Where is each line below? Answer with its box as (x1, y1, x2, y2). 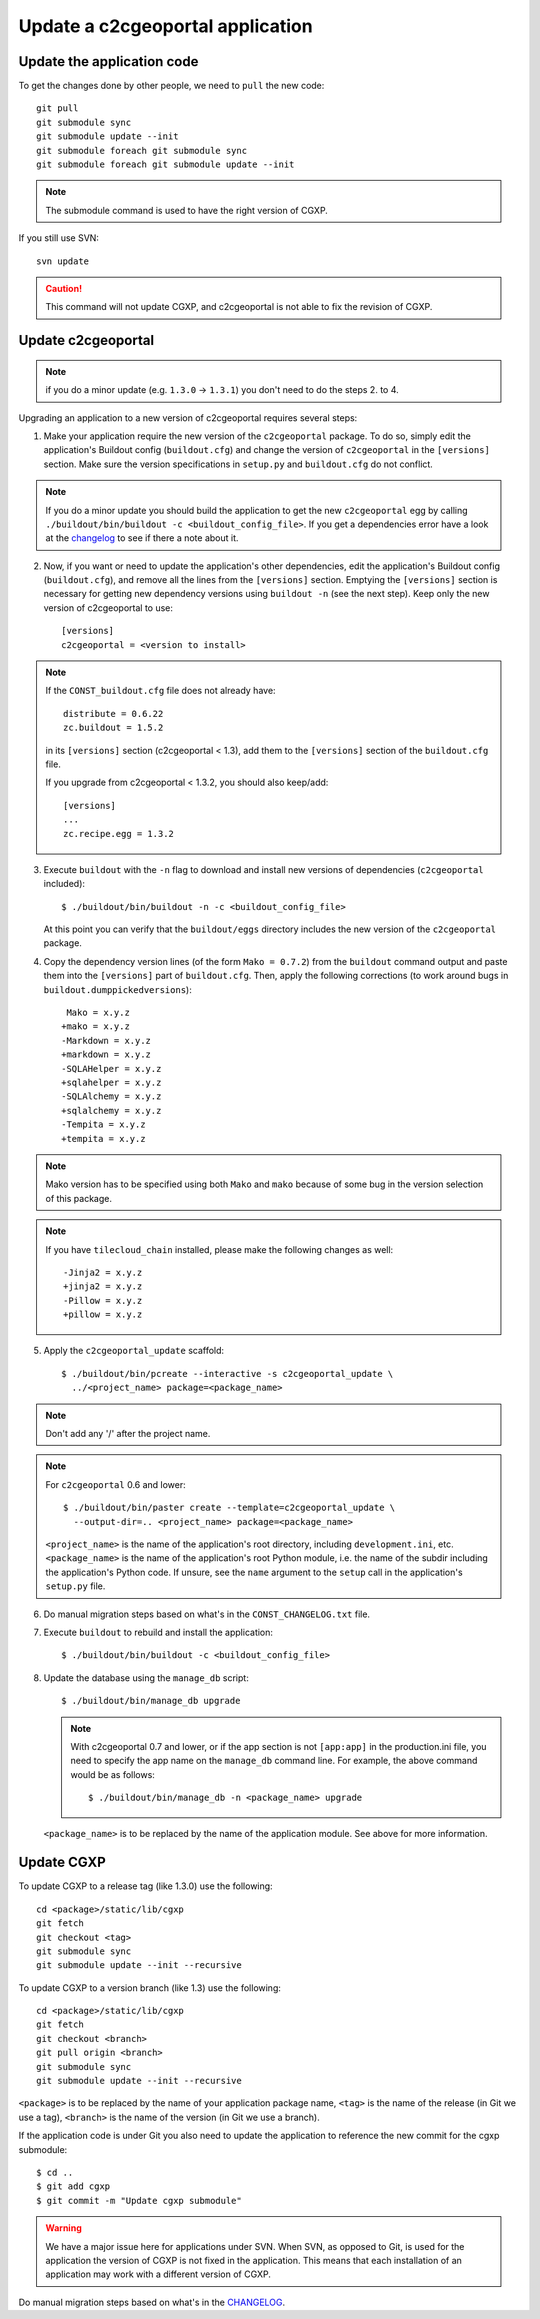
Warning (45, 2222, 82, 2234)
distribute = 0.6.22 (63, 708, 164, 719)
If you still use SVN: (18, 232, 100, 244)
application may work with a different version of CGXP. (45, 2268, 272, 2280)
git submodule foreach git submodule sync (36, 145, 248, 156)
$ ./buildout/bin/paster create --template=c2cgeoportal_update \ (63, 1502, 396, 1514)
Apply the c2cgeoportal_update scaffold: (43, 1345, 225, 1357)
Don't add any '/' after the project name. (45, 1428, 211, 1440)
